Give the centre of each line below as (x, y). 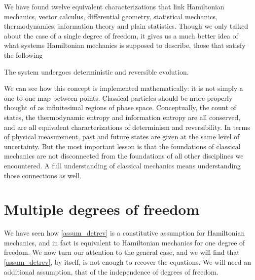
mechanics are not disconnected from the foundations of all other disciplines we (124, 156)
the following (23, 55)
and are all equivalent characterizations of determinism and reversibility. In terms (127, 127)
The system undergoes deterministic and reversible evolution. (96, 71)
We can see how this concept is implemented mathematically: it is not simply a (124, 88)
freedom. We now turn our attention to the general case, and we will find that (122, 252)
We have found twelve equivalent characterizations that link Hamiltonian (114, 6)
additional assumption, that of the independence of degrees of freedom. (111, 271)
